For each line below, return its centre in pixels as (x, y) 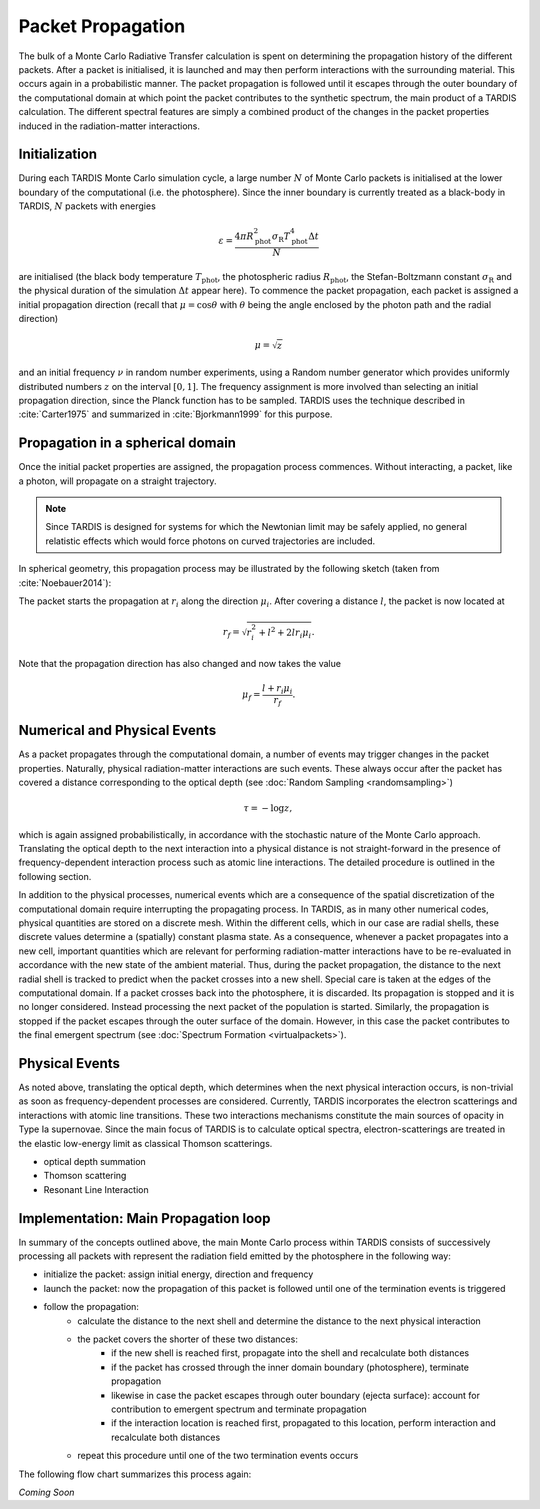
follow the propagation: (91, 1307)
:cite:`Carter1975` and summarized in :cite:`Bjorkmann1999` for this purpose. (175, 414)
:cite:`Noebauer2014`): (65, 582)
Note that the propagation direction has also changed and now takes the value (180, 664)
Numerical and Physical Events (117, 730)
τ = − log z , (268, 808)
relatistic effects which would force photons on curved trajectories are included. (210, 541)
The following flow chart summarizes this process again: (135, 1474)
